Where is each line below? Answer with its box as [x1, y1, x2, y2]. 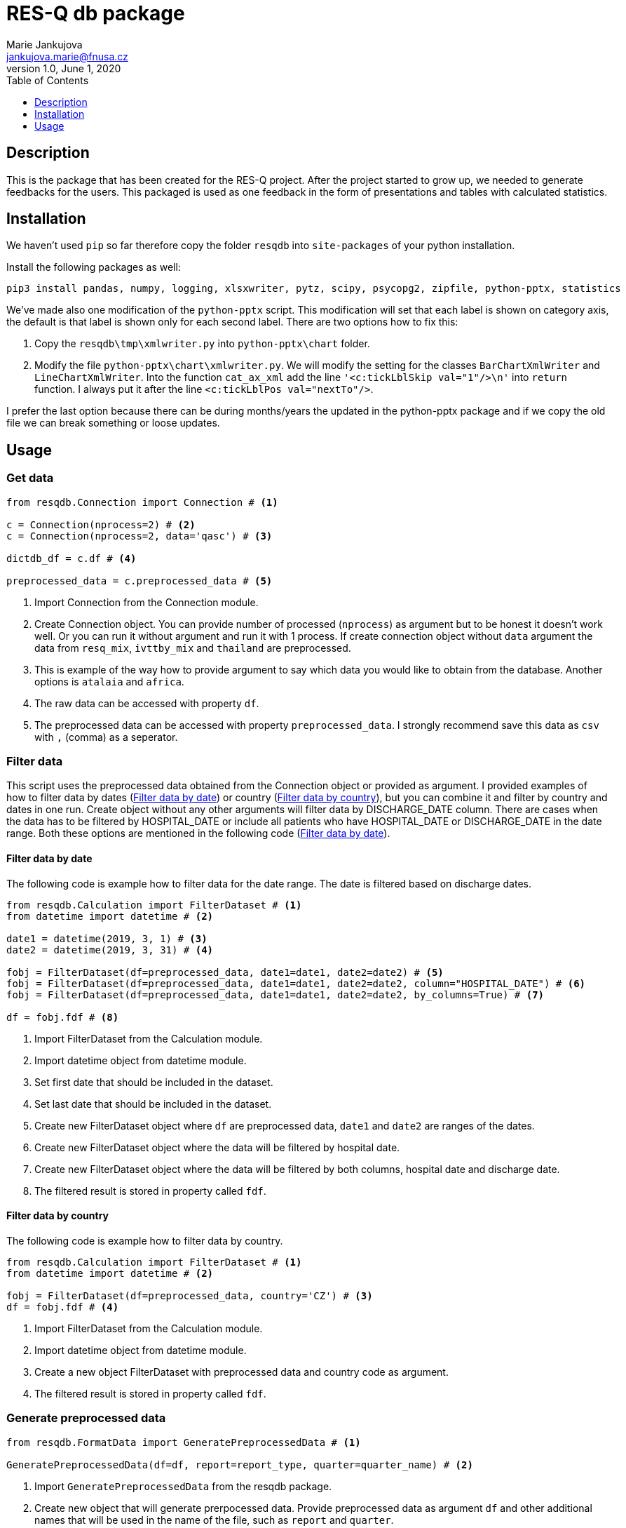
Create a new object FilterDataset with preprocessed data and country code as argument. [34, 1365, 449, 1378]
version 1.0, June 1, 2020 [6, 62, 121, 74]
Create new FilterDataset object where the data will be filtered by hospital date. [34, 1141, 400, 1153]
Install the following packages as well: [6, 261, 181, 274]
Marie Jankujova [6, 38, 83, 51]
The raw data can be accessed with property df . [34, 697, 259, 709]
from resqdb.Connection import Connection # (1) [6, 496, 278, 508]
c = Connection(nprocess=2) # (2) [6, 518, 196, 530]
